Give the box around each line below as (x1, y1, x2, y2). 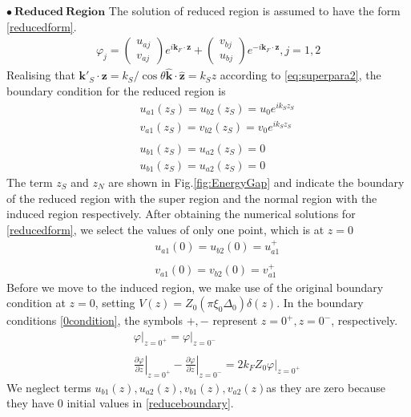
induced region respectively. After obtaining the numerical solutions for (6, 205, 356, 222)
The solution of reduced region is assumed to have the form (108, 2, 401, 18)
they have (6, 395, 54, 411)
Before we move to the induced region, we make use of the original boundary (6, 278, 384, 295)
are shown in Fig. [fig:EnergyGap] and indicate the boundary (108, 173, 405, 190)
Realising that (6, 67, 75, 83)
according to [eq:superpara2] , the (220, 67, 381, 83)
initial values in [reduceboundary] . (66, 395, 234, 411)
